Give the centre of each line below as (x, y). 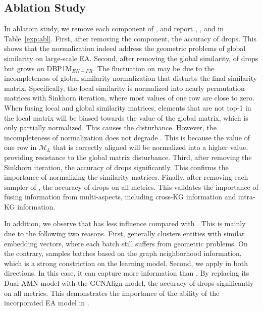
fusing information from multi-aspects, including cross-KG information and (120, 197)
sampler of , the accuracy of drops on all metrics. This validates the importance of (131, 187)
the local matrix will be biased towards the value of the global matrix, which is (126, 117)
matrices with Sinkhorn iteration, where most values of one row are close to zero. (129, 98)
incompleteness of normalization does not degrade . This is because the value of (127, 137)
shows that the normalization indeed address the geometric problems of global (125, 48)
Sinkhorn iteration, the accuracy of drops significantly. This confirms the (116, 167)
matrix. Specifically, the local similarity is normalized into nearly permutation (124, 88)
